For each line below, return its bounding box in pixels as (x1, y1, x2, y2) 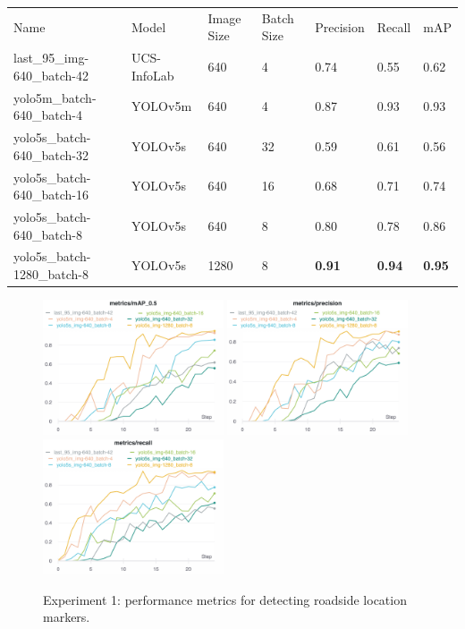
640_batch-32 (13, 145, 89, 164)
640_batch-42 (13, 65, 89, 84)
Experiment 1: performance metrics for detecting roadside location (43, 590, 407, 608)
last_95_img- (13, 48, 89, 67)
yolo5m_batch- (13, 88, 97, 106)
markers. (43, 608, 90, 626)
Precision (315, 17, 365, 36)
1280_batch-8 (13, 264, 89, 283)
